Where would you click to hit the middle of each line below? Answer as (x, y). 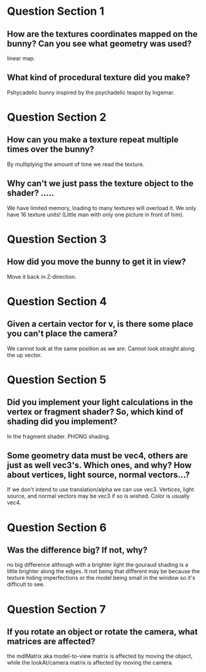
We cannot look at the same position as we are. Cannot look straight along (101, 348)
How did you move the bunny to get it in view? (97, 262)
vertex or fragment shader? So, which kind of (95, 412)
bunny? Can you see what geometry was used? (99, 43)
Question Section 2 (57, 117)
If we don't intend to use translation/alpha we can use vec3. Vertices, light (101, 490)
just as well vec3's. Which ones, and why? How (99, 465)
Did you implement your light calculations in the (100, 403)
